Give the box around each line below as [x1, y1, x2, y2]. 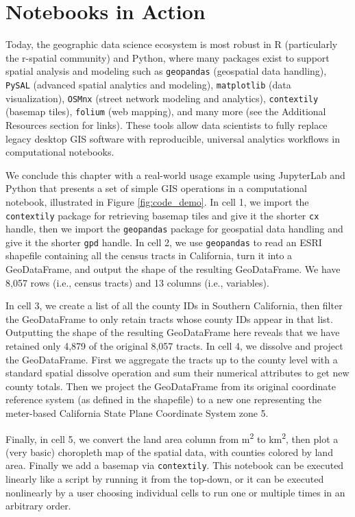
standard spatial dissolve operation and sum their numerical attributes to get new [5, 365, 350, 380]
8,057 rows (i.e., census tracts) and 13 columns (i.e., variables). [5, 275, 269, 289]
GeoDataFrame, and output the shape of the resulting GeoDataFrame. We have [5, 262, 341, 276]
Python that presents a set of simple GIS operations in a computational [5, 181, 307, 195]
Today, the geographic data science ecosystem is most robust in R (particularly [5, 37, 338, 51]
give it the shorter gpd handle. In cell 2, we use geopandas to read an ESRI [5, 235, 322, 249]
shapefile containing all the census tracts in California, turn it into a [5, 248, 293, 263]
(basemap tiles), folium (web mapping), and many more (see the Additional [5, 104, 326, 119]
